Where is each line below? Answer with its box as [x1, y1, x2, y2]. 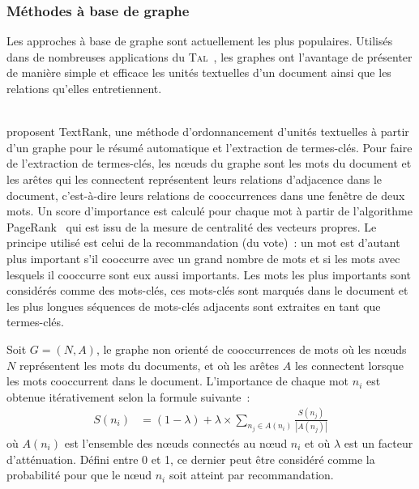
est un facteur [344, 434, 413, 451]
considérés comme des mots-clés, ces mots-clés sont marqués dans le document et [6, 282, 408, 299]
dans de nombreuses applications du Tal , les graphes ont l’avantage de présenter [6, 48, 413, 65]
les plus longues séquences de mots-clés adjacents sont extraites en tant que [6, 297, 381, 314]
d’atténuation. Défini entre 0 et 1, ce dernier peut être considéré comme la [6, 450, 375, 467]
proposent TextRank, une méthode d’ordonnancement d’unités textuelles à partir [6, 123, 409, 140]
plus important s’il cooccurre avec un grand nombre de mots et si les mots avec [6, 249, 400, 266]
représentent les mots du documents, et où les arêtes [19, 356, 280, 373]
